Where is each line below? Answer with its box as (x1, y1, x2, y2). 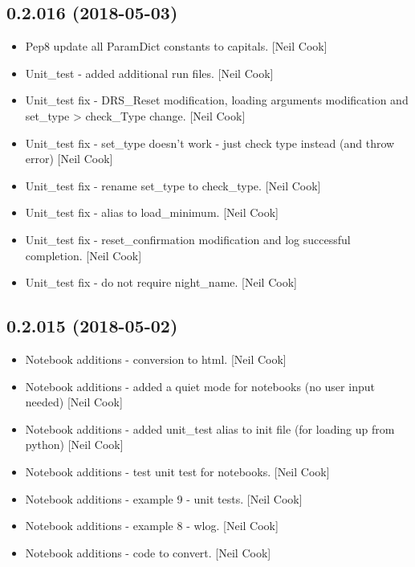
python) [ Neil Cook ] (25, 436, 124, 453)
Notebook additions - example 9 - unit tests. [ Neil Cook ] (25, 490, 303, 507)
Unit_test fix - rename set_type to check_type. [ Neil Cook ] (25, 177, 321, 194)
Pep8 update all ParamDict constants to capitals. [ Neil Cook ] (25, 38, 328, 55)
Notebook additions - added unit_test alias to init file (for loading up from (25, 420, 395, 437)
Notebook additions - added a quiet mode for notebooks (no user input (25, 377, 375, 394)
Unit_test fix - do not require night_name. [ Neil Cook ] (25, 274, 297, 291)
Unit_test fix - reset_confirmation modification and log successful (25, 230, 351, 247)
